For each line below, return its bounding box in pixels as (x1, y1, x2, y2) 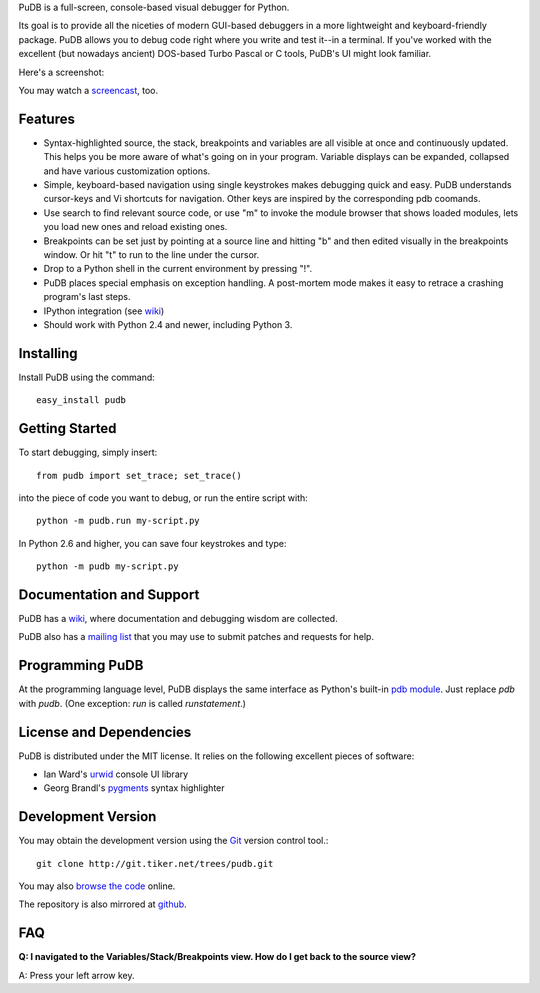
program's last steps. (43, 291, 131, 303)
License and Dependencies (18, 723, 192, 740)
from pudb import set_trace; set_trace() (36, 470, 242, 481)
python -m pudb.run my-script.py (36, 515, 200, 527)
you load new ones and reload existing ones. (43, 221, 228, 233)
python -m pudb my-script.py (36, 561, 179, 572)
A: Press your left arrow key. (18, 969, 135, 981)
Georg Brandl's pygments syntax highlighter (43, 782, 225, 794)
